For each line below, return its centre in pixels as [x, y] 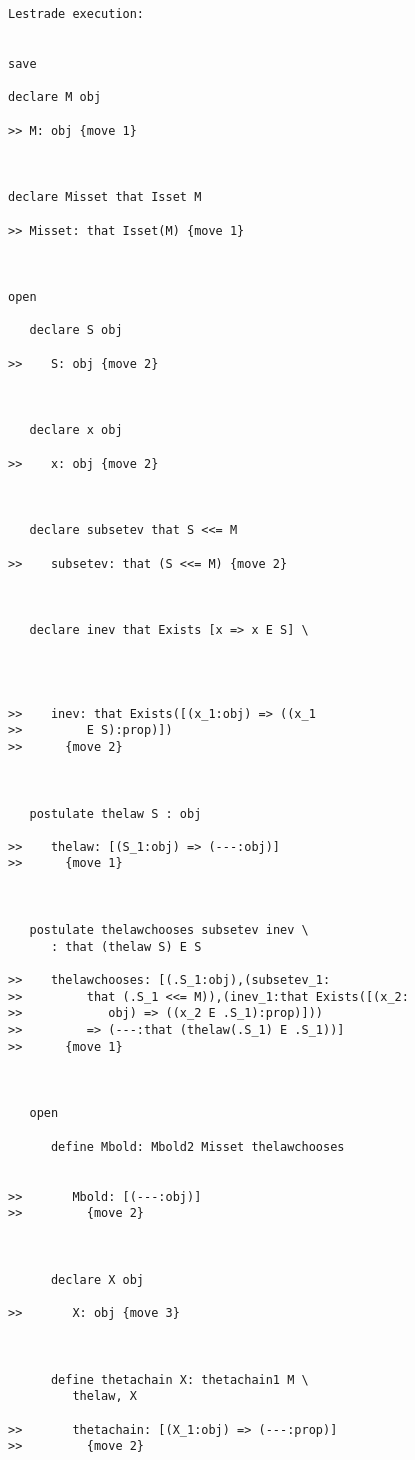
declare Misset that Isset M [105, 197]
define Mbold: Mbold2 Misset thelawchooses [197, 1146]
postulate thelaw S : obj [115, 813]
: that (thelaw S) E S [126, 946]
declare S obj [76, 330]
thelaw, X [104, 1396]
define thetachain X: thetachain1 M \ [179, 1379]
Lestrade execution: [76, 14]
